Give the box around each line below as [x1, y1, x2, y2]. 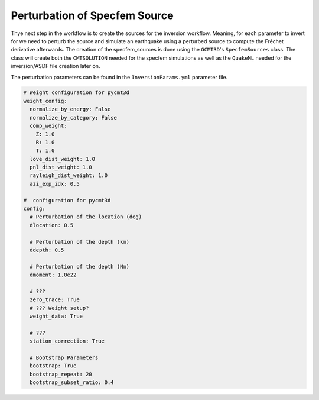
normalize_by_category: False [30, 114, 118, 121]
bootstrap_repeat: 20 [30, 370, 93, 378]
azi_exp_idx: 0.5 [30, 180, 80, 187]
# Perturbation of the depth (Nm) [30, 263, 130, 270]
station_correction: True [30, 338, 105, 344]
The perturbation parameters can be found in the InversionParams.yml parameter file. [11, 73, 228, 80]
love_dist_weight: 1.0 [30, 156, 96, 162]
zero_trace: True [30, 296, 80, 303]
